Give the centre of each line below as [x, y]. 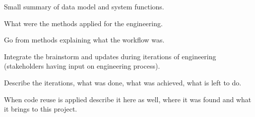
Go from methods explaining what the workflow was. [84, 40]
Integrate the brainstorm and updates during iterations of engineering [110, 56]
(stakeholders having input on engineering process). [82, 66]
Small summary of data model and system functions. [84, 6]
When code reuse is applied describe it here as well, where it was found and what [128, 99]
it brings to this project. [41, 109]
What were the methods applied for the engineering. [83, 23]
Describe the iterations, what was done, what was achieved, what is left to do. [123, 82]
